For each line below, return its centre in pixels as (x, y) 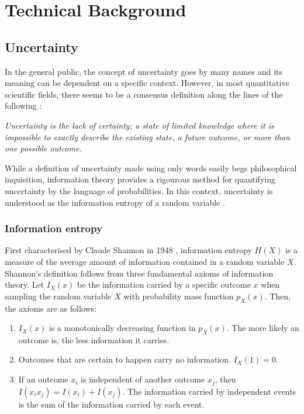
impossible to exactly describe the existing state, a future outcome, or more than (147, 137)
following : (23, 106)
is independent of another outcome (143, 379)
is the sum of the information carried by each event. (111, 404)
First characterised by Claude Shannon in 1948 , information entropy (128, 250)
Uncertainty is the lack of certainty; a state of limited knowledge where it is (139, 125)
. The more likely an (263, 328)
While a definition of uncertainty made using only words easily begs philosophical (151, 168)
